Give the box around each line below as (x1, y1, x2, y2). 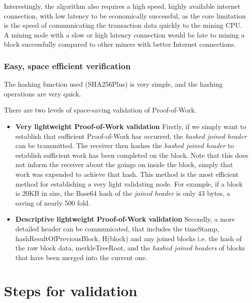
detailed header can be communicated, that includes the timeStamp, (15, 223, 219, 233)
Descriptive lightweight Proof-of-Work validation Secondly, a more (15, 214, 235, 224)
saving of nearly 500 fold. (15, 197, 90, 208)
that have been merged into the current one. (15, 252, 147, 262)
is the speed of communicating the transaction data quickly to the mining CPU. (4, 20, 242, 30)
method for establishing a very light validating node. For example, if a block (15, 178, 243, 189)
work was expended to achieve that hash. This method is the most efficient (15, 169, 239, 179)
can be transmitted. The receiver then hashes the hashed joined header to (15, 140, 234, 151)
